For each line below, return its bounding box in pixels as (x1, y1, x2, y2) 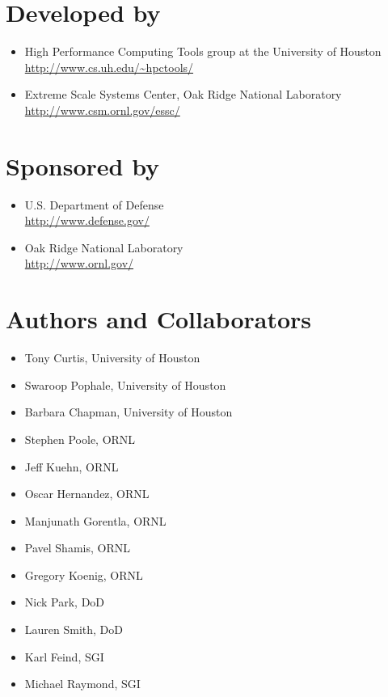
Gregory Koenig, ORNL (24, 566, 143, 583)
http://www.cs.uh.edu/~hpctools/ (24, 58, 194, 75)
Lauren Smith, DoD (24, 621, 123, 638)
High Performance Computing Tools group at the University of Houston (24, 43, 382, 60)
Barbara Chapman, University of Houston (24, 403, 233, 420)
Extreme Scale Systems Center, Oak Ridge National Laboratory (24, 86, 342, 103)
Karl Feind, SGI (24, 648, 104, 665)
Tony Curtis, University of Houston (24, 349, 200, 366)
